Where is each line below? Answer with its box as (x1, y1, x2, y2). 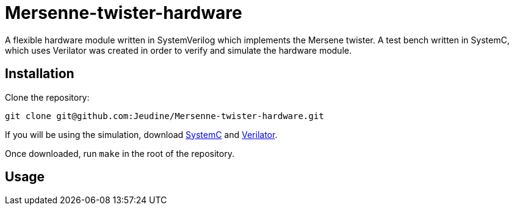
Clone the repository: (5, 92, 90, 103)
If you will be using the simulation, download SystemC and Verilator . (5, 129, 278, 140)
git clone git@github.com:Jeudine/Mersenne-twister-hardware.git (5, 110, 324, 121)
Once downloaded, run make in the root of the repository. (5, 148, 234, 159)
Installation (5, 66, 74, 82)
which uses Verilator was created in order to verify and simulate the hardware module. (5, 45, 352, 56)
